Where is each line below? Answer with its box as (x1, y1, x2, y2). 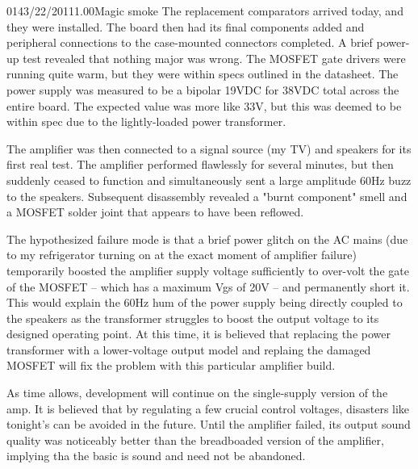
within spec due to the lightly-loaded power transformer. (6, 113, 286, 130)
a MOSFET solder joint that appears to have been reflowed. (6, 203, 304, 220)
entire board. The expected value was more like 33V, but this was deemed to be (6, 97, 402, 114)
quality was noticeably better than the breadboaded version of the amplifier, (6, 431, 384, 448)
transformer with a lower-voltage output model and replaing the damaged (6, 341, 371, 358)
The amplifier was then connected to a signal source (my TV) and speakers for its (6, 140, 412, 157)
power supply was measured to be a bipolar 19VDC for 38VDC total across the (6, 81, 399, 98)
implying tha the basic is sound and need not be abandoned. (6, 447, 306, 464)
